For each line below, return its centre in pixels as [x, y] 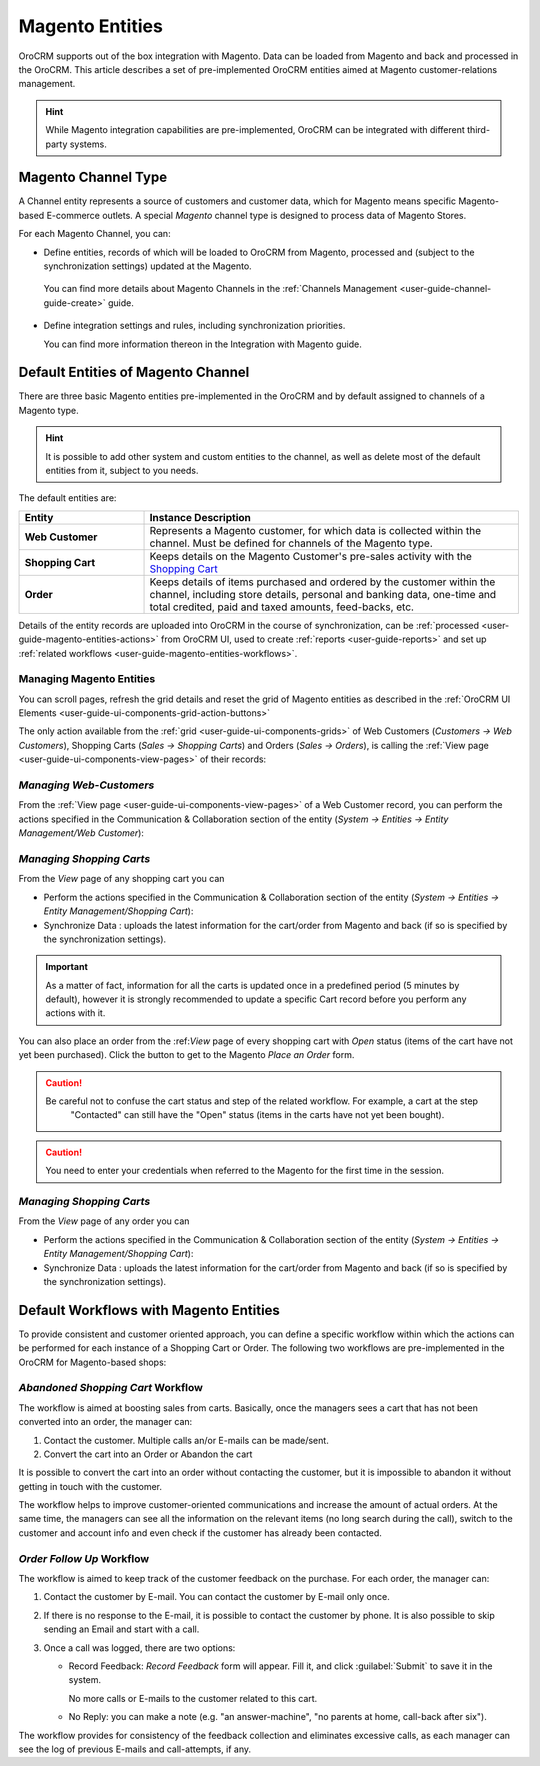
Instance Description [200, 517]
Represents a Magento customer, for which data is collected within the [315, 530]
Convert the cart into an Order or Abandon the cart [148, 1454]
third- [478, 130]
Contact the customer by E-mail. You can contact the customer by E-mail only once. [216, 1597]
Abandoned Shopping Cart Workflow [111, 1388]
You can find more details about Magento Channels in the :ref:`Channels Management [220, 289]
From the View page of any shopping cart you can [121, 879]
